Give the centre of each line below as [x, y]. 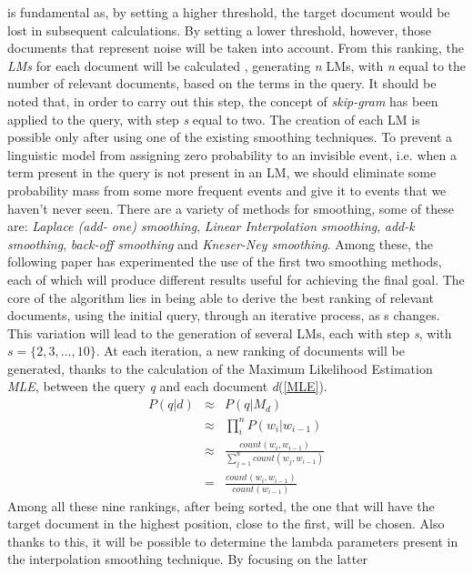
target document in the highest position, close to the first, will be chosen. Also [226, 524]
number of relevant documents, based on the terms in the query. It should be [222, 83]
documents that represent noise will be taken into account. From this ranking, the [236, 48]
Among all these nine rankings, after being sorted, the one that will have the [221, 505]
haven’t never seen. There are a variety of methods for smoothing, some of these [231, 208]
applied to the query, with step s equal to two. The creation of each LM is [214, 119]
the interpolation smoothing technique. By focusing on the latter [187, 559]
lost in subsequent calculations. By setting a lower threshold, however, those [219, 30]
